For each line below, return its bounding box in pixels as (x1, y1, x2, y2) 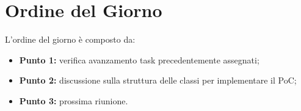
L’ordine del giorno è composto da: (5, 33, 136, 46)
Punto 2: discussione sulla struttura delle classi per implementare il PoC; (19, 74, 297, 87)
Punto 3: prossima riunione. (19, 94, 128, 107)
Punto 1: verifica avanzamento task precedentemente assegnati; (19, 53, 259, 66)
